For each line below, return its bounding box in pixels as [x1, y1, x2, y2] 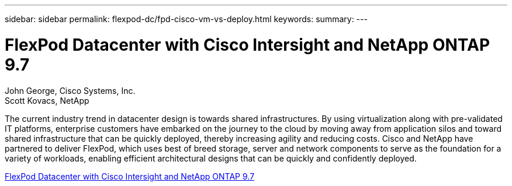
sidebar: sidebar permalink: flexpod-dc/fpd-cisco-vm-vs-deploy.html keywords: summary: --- [5, 14, 368, 24]
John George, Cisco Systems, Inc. [5, 85, 136, 96]
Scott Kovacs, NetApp [5, 95, 89, 106]
